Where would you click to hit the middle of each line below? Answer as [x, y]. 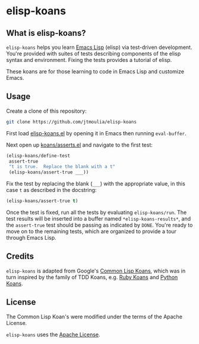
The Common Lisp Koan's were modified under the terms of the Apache [94, 317]
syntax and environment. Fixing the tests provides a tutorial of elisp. [89, 60]
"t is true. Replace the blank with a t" [62, 167]
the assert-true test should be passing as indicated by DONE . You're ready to [99, 225]
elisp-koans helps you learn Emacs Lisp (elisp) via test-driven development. [99, 47]
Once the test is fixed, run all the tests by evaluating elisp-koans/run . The [97, 212]
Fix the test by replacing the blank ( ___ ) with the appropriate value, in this [96, 184]
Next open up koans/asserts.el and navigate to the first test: [80, 145]
